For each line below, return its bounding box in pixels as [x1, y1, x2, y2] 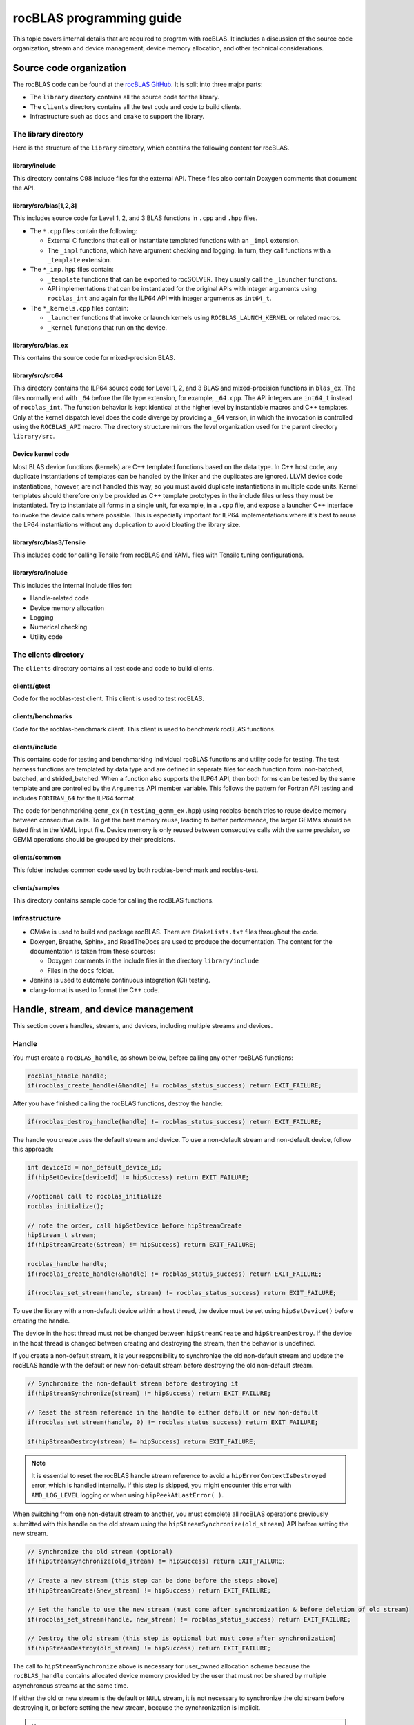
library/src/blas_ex [12, 341, 68, 349]
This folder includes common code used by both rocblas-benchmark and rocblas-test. [12, 866, 259, 874]
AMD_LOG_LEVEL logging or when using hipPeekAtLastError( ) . [31, 1490, 224, 1499]
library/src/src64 [12, 371, 63, 379]
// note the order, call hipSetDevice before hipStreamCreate [27, 1221, 242, 1230]
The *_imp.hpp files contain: [30, 266, 114, 274]
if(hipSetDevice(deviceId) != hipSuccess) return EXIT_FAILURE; [27, 1173, 250, 1181]
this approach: [12, 1145, 55, 1154]
